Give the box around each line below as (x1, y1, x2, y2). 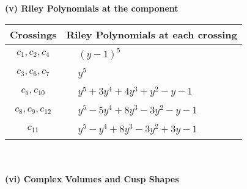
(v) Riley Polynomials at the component (5, 2, 179, 14)
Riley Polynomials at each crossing (66, 27, 237, 41)
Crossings (10, 27, 57, 41)
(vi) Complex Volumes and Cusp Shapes (5, 173, 179, 185)
